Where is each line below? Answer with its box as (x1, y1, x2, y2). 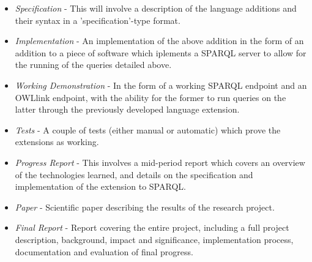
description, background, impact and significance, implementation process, (15, 233, 294, 245)
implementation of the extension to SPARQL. (15, 180, 186, 193)
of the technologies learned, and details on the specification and (15, 168, 253, 181)
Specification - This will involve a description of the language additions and (15, 2, 297, 14)
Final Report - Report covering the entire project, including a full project (15, 221, 289, 234)
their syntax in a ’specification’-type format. (15, 13, 180, 26)
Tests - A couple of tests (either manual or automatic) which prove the (15, 123, 281, 136)
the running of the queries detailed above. (15, 58, 172, 71)
